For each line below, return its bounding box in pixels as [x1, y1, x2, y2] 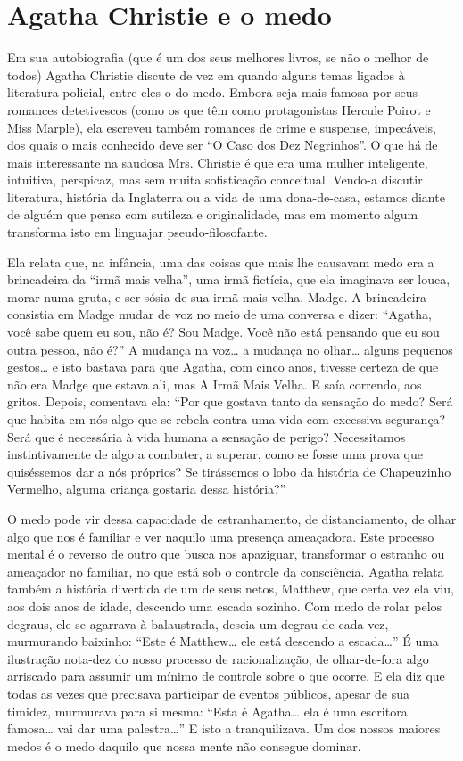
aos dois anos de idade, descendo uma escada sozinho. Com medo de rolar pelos [7, 596, 442, 615]
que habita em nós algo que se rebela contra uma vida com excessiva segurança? [7, 410, 446, 428]
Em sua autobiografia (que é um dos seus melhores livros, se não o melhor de [7, 48, 429, 67]
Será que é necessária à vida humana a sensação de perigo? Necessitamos [7, 427, 406, 446]
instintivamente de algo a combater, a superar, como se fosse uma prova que [7, 445, 423, 463]
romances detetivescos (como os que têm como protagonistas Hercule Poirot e [7, 100, 431, 119]
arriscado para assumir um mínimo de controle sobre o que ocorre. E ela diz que [7, 667, 445, 685]
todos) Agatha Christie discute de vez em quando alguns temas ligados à [7, 65, 405, 84]
